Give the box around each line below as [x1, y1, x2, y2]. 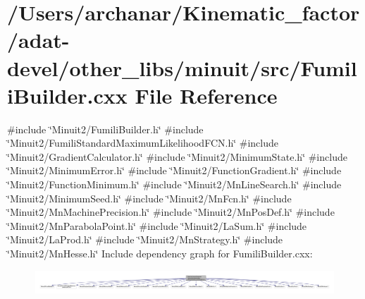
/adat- [7, 25, 70, 54]
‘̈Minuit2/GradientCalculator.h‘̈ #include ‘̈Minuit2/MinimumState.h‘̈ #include [7, 149, 347, 164]
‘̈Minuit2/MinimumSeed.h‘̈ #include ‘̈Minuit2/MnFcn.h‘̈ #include [7, 190, 292, 205]
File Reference [135, 80, 278, 109]
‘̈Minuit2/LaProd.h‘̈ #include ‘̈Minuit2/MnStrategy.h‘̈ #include [7, 232, 283, 247]
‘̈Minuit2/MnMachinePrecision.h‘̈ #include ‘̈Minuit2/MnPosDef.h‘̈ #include [7, 205, 335, 219]
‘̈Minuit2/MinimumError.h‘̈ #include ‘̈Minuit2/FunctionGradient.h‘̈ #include [7, 163, 342, 178]
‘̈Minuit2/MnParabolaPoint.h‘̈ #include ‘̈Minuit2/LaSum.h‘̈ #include [7, 218, 307, 233]
